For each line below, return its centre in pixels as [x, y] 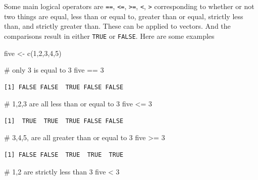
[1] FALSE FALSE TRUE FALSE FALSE [64, 87]
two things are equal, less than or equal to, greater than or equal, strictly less [124, 16]
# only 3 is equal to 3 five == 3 [54, 70]
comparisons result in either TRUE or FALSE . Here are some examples [109, 36]
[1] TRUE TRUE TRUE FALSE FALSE [64, 121]
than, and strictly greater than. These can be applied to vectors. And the [117, 26]
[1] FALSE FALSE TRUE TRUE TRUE [64, 155]
